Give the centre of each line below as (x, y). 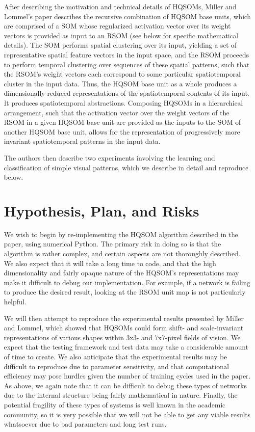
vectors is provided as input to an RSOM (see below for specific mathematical (121, 35)
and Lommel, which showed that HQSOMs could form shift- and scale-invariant (124, 328)
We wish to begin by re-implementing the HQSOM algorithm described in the (121, 234)
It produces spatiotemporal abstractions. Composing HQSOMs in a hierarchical (124, 102)
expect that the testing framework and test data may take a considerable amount (126, 347)
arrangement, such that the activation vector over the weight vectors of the (117, 112)
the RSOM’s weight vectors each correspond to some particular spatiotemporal (123, 74)
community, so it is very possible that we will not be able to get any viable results (127, 414)
